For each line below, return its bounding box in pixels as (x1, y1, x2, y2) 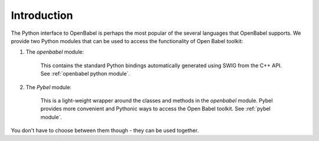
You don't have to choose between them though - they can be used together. (11, 127, 199, 134)
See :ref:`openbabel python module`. (40, 70, 130, 77)
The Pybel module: (25, 83, 72, 91)
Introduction (11, 9, 73, 22)
